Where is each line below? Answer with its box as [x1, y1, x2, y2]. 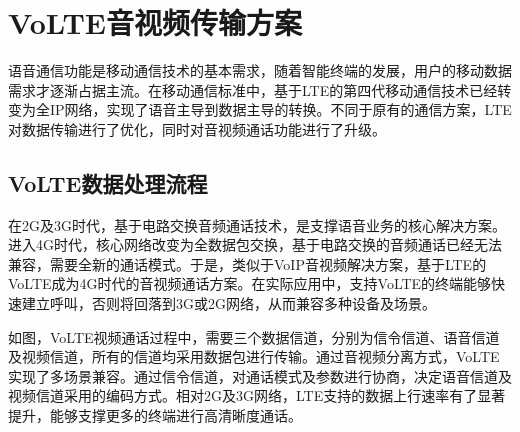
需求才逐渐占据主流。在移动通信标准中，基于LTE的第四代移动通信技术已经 [8, 79, 498, 100]
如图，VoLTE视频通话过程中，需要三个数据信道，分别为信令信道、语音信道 [8, 326, 500, 347]
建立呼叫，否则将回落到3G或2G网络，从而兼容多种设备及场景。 [21, 293, 436, 314]
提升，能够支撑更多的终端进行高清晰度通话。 [8, 405, 302, 426]
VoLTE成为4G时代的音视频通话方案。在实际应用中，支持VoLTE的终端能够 [8, 273, 492, 294]
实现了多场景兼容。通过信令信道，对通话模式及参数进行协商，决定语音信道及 [8, 365, 512, 386]
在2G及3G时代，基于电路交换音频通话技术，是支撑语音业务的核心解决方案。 [8, 214, 506, 235]
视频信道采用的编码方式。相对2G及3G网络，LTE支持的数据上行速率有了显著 [8, 385, 506, 406]
